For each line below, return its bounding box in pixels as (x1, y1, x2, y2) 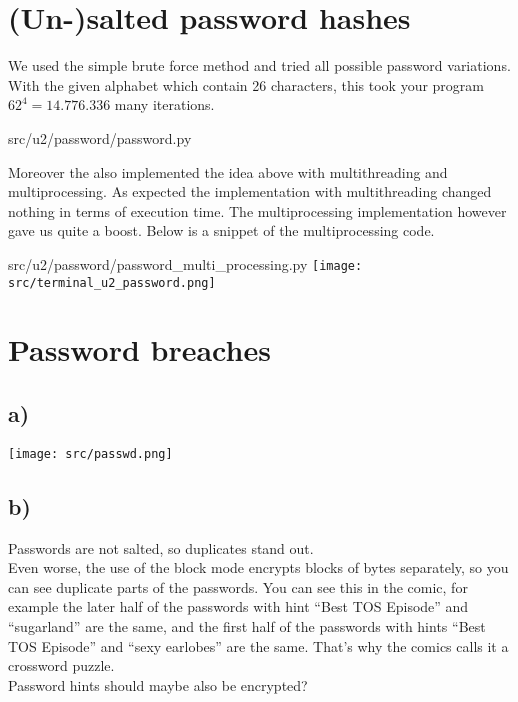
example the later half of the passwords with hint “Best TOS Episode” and (8, 596, 469, 617)
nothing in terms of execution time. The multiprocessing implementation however (8, 200, 507, 221)
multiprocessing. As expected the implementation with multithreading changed (8, 181, 492, 202)
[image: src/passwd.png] (8, 446, 173, 461)
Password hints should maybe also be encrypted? (8, 674, 308, 695)
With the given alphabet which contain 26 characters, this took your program (8, 74, 484, 95)
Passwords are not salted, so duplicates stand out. (8, 537, 314, 558)
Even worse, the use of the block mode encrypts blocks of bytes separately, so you (8, 557, 509, 578)
